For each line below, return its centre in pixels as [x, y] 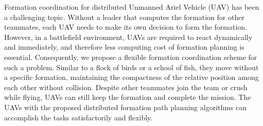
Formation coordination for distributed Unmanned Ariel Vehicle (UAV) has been [132, 7]
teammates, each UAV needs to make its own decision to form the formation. [126, 27]
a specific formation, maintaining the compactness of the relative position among [131, 77]
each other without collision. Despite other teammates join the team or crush [126, 87]
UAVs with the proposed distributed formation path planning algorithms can [126, 107]
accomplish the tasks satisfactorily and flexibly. [78, 117]
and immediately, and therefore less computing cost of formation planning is [124, 47]
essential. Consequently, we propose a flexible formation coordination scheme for [131, 57]
